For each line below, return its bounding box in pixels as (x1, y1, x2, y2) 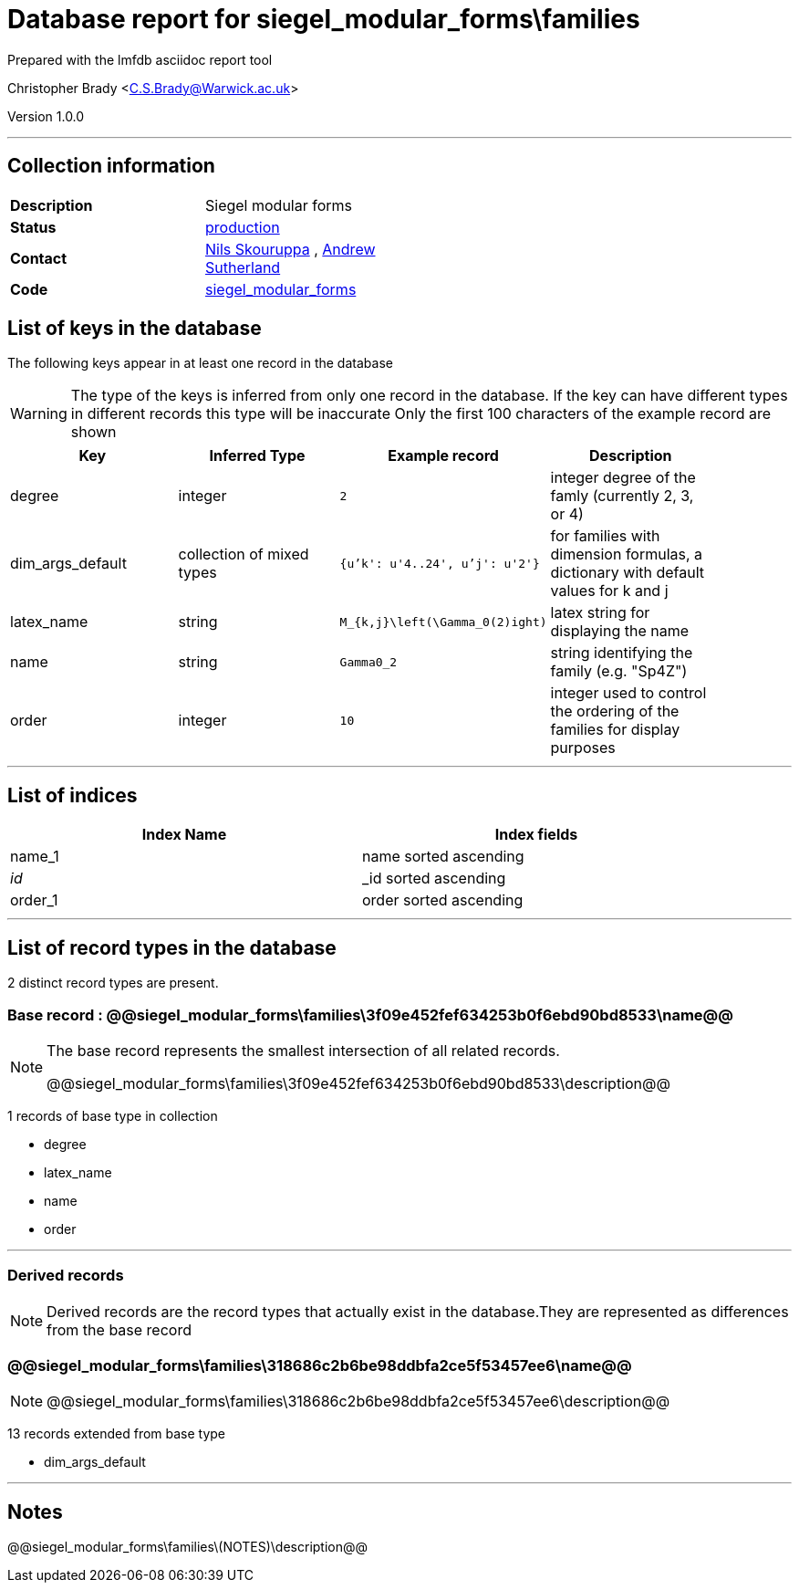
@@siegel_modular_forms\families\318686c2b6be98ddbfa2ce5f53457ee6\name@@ (7, 1356, 632, 1375)
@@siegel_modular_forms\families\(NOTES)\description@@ (7, 1539, 368, 1555)
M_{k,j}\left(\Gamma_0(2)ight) (339, 614, 547, 629)
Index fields (494, 825, 578, 844)
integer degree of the (550, 468, 696, 487)
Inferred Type (209, 446, 306, 465)
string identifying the (550, 643, 693, 663)
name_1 (10, 847, 59, 866)
